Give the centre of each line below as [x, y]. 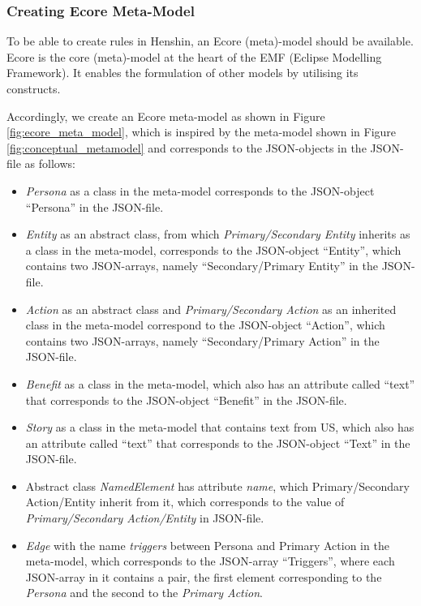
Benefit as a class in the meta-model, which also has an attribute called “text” [220, 383]
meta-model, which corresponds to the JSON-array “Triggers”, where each [210, 561]
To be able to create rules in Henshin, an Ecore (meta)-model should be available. [210, 41]
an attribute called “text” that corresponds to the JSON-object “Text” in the [218, 443]
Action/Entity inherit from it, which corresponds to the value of [185, 502]
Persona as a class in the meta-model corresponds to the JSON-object [200, 190]
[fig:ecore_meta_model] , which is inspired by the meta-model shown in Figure [202, 132]
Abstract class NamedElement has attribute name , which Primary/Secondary [217, 486]
